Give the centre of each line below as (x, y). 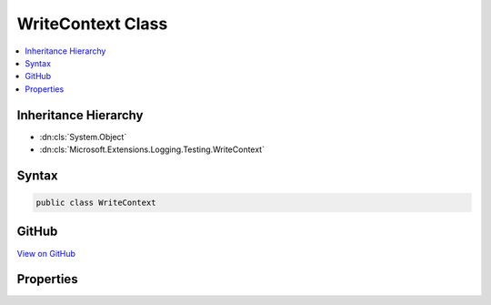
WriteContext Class (92, 24)
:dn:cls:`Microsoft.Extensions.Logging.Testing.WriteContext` (152, 149)
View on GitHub (46, 253)
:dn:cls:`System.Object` (83, 137)
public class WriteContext (96, 203)
